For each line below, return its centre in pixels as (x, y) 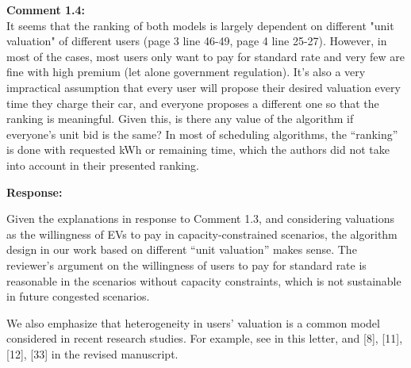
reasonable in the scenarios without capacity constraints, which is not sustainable (204, 280)
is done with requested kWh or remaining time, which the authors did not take (198, 149)
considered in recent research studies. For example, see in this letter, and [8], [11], (205, 338)
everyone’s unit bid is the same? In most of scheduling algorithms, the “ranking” (202, 134)
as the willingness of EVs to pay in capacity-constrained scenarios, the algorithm (202, 234)
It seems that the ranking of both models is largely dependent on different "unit (200, 25)
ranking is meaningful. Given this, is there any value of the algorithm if (180, 119)
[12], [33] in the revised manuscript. (92, 353)
